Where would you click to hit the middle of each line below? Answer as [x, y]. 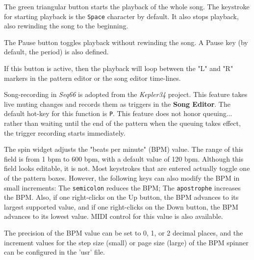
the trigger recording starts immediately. [65, 132]
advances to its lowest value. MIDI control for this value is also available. [114, 216]
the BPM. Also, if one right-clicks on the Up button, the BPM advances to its [121, 197]
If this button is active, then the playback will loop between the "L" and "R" [119, 68]
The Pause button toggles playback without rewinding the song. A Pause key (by [126, 42]
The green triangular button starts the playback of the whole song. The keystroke [127, 6]
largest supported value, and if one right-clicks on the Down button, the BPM [121, 206]
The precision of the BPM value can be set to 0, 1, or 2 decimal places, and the [124, 233]
